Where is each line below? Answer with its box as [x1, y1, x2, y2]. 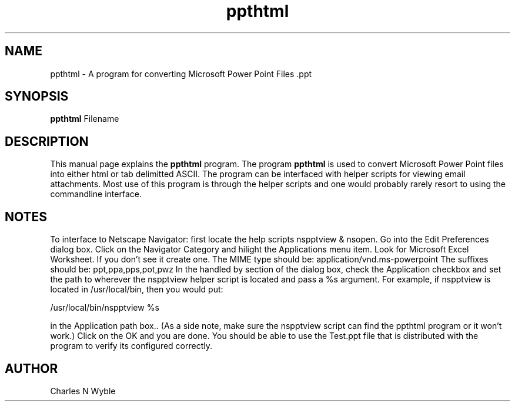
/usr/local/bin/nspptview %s [50, 302, 159, 313]
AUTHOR [5, 361, 58, 376]
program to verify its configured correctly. [50, 341, 213, 351]
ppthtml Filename [50, 114, 119, 124]
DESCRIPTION [5, 134, 89, 149]
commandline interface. [50, 189, 142, 199]
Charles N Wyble [50, 385, 116, 396]
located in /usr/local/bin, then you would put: [50, 284, 223, 295]
